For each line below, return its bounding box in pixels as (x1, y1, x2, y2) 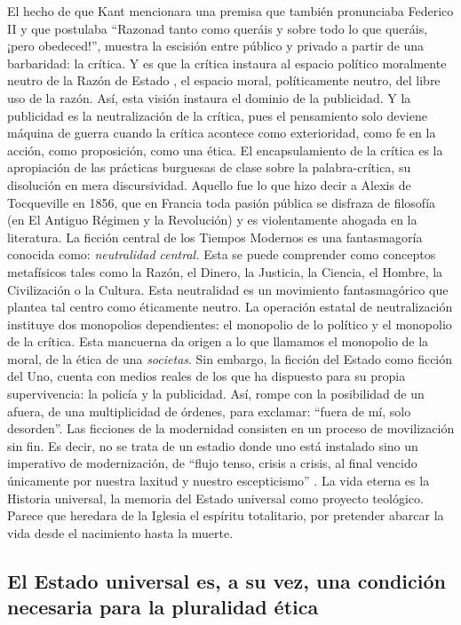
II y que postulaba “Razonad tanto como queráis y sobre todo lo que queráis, (7, 19, 428, 37)
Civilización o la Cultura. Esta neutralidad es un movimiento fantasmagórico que (7, 280, 449, 298)
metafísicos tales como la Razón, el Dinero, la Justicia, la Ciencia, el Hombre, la (7, 262, 443, 281)
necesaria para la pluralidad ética (7, 593, 319, 621)
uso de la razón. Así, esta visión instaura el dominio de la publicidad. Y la (7, 88, 411, 107)
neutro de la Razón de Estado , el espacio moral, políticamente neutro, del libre (7, 71, 441, 90)
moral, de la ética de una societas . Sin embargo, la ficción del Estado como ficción (7, 349, 453, 368)
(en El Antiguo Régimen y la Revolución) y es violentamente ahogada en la (7, 210, 417, 229)
